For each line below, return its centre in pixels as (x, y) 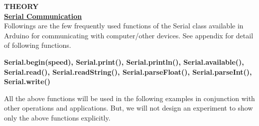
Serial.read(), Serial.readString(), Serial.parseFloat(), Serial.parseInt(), (128, 71)
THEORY (21, 6)
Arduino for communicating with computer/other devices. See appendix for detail (129, 35)
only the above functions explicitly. (57, 117)
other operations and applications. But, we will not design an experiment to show (129, 108)
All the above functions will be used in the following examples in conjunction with (129, 98)
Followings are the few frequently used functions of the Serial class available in (124, 26)
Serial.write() (27, 81)
